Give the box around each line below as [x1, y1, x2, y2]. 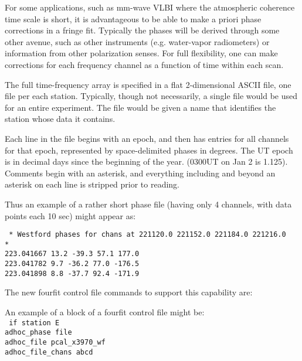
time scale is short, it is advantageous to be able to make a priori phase [5, 12, 262, 25]
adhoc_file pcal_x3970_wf [5, 338, 106, 346]
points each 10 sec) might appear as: [5, 209, 136, 222]
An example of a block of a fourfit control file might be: [5, 305, 205, 318]
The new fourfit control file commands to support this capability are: [5, 286, 253, 298]
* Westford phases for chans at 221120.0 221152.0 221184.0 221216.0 [9, 230, 286, 239]
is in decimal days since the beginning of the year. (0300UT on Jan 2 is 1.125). [5, 155, 288, 168]
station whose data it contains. [5, 113, 116, 125]
